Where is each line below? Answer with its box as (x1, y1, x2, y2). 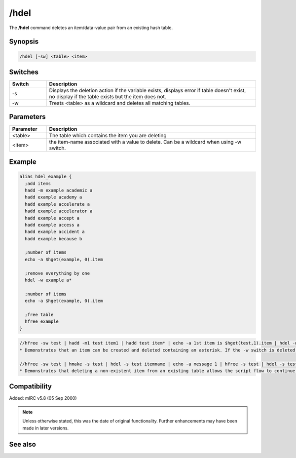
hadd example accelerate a (25, 201, 90, 207)
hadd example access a (25, 222, 80, 228)
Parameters (9, 113, 46, 121)
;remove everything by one (25, 270, 90, 276)
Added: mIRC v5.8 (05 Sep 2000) (9, 395, 77, 401)
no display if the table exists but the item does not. (49, 93, 166, 100)
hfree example (25, 319, 59, 324)
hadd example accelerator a (25, 208, 93, 214)
